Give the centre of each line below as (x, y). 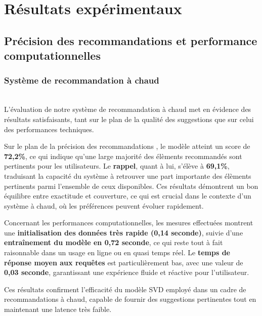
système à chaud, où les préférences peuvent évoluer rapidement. (104, 205)
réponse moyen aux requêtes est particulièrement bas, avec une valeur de (124, 262)
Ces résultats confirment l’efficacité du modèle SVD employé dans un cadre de (125, 289)
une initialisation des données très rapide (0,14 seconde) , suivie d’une (124, 232)
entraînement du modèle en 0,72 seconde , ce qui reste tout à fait (114, 242)
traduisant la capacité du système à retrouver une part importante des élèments (128, 175)
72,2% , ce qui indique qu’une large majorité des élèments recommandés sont (123, 156)
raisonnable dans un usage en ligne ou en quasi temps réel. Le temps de (117, 252)
